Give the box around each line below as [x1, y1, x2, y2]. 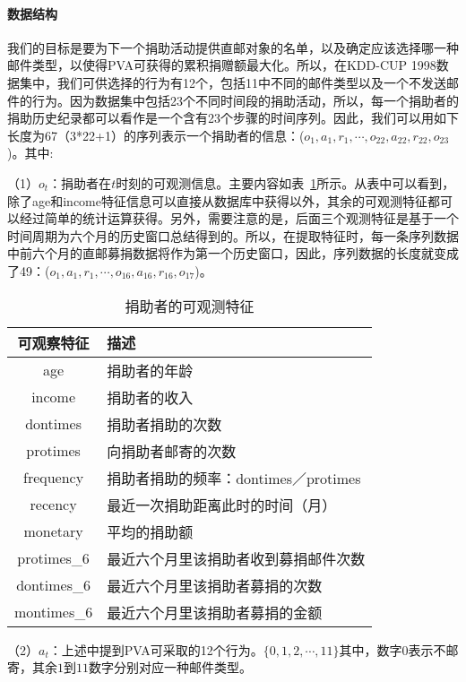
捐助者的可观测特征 [125, 295, 255, 316]
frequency [23, 467, 84, 488]
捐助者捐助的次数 [107, 413, 222, 435]
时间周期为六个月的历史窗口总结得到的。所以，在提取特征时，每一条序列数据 [7, 226, 459, 245]
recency [30, 494, 77, 515]
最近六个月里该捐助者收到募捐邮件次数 [107, 548, 366, 569]
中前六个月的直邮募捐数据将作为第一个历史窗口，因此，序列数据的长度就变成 [7, 244, 459, 263]
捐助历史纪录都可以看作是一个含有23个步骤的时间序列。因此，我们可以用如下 [7, 108, 459, 127]
